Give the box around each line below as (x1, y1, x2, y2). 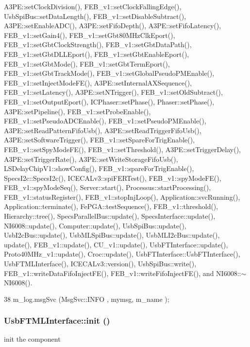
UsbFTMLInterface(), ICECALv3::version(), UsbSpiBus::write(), (4, 259, 197, 269)
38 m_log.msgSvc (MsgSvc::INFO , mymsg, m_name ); (4, 294, 169, 304)
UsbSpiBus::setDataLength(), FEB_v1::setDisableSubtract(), (4, 11, 186, 21)
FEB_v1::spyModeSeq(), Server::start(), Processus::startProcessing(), (4, 182, 211, 192)
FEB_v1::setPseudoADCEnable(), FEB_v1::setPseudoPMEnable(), (4, 116, 206, 126)
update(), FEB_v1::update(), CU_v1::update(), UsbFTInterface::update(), (4, 239, 228, 249)
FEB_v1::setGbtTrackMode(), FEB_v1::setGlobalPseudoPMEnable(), (4, 68, 215, 78)
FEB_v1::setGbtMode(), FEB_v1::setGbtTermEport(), (4, 58, 170, 69)
